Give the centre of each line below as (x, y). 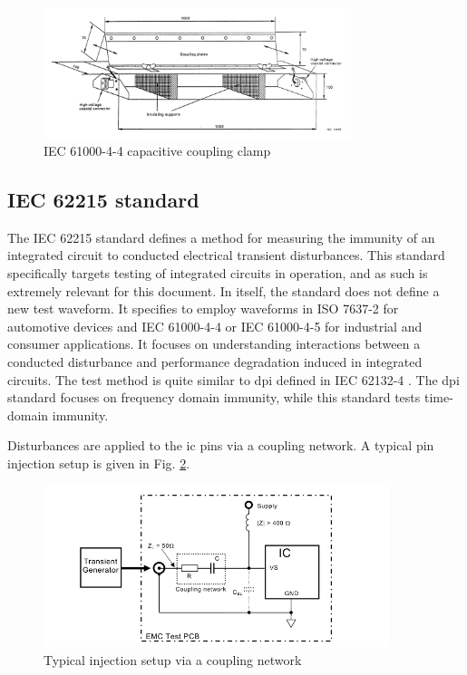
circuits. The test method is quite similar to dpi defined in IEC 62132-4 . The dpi (233, 379)
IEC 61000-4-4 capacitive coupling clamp (157, 150)
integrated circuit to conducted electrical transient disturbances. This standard (226, 255)
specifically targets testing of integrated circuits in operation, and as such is (218, 272)
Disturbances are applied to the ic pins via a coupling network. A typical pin (221, 445)
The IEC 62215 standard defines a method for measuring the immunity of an (221, 237)
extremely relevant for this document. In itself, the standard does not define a (224, 290)
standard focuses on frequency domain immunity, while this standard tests (214, 397)
